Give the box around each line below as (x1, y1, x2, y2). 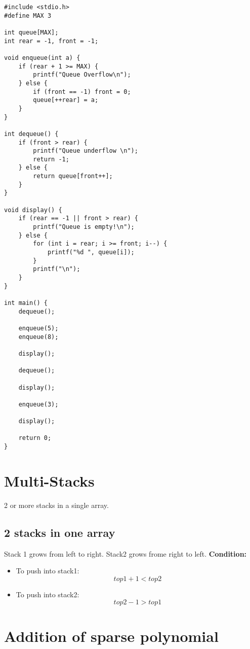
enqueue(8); (18, 333, 59, 340)
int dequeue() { (4, 130, 59, 138)
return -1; (33, 155, 69, 163)
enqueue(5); (18, 324, 59, 332)
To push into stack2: (16, 589, 79, 599)
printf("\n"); (33, 265, 80, 273)
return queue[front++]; (33, 173, 113, 180)
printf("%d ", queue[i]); (47, 249, 135, 256)
